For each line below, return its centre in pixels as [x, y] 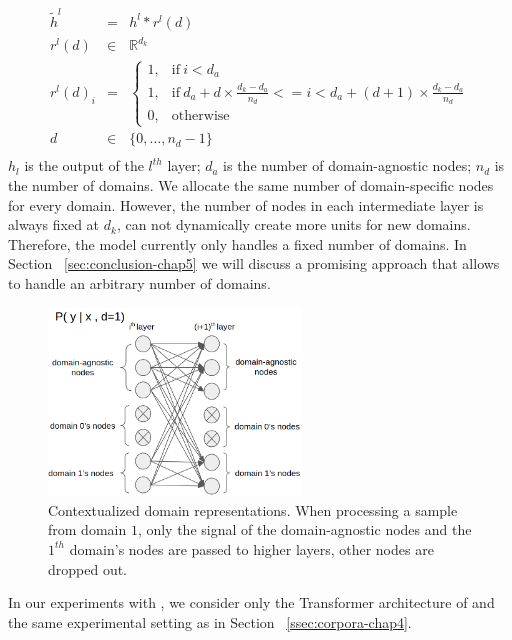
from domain [87, 529]
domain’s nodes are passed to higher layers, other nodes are [251, 548]
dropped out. [88, 568]
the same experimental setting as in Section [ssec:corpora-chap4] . [210, 621]
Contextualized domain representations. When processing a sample [253, 509]
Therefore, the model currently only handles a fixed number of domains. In [237, 243]
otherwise [200, 116]
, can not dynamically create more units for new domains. [293, 224]
